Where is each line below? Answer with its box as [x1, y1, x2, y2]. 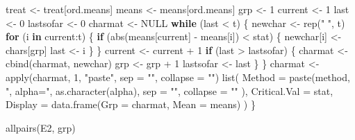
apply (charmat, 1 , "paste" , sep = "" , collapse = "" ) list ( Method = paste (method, [6, 69, 350, 84]
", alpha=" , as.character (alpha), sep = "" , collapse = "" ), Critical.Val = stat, [6, 83, 333, 98]
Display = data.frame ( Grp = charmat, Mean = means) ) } [6, 97, 256, 112]
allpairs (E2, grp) [6, 120, 76, 134]
